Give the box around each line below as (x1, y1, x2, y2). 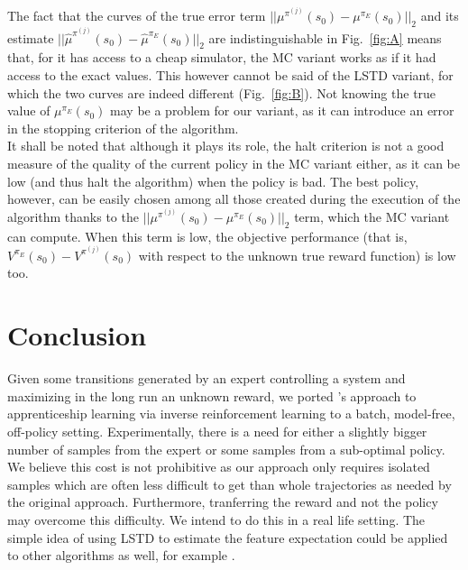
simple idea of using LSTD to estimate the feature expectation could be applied (7, 528, 448, 547)
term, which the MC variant (294, 207, 450, 225)
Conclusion (7, 317, 147, 354)
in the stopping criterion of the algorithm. (7, 118, 239, 137)
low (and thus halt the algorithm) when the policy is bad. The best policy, (7, 171, 419, 190)
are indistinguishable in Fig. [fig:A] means (208, 28, 442, 47)
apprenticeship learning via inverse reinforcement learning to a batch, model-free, (7, 404, 455, 423)
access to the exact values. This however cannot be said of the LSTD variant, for (7, 66, 454, 85)
